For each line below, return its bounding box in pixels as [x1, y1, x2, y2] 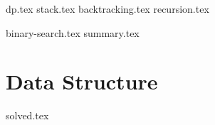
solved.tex [6, 108, 49, 123]
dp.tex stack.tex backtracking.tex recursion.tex [6, 1, 209, 16]
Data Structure [6, 67, 158, 96]
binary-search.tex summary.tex [6, 25, 140, 40]
